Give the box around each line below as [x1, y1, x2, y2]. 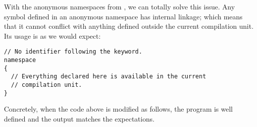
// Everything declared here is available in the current [11, 73, 206, 80]
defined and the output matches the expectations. [4, 113, 154, 124]
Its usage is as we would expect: [4, 30, 101, 41]
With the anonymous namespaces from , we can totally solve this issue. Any [4, 1, 235, 11]
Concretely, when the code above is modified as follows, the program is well [4, 104, 233, 114]
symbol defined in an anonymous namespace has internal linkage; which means [4, 11, 243, 21]
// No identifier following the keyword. [4, 48, 143, 56]
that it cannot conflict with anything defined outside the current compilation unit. [4, 21, 254, 31]
